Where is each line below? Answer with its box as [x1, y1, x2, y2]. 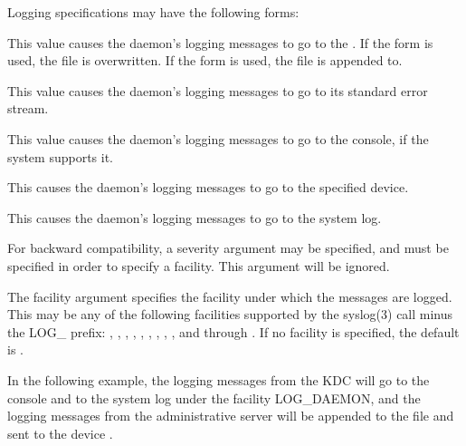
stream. [7, 99, 49, 118]
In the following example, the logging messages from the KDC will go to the [7, 370, 430, 389]
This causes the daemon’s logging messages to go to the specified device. [7, 178, 409, 197]
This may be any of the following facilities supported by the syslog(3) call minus [7, 305, 453, 324]
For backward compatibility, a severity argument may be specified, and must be [7, 238, 449, 257]
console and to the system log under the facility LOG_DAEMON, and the [7, 388, 421, 407]
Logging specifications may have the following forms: [7, 3, 300, 21]
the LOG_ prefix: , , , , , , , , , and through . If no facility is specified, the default [7, 322, 460, 341]
